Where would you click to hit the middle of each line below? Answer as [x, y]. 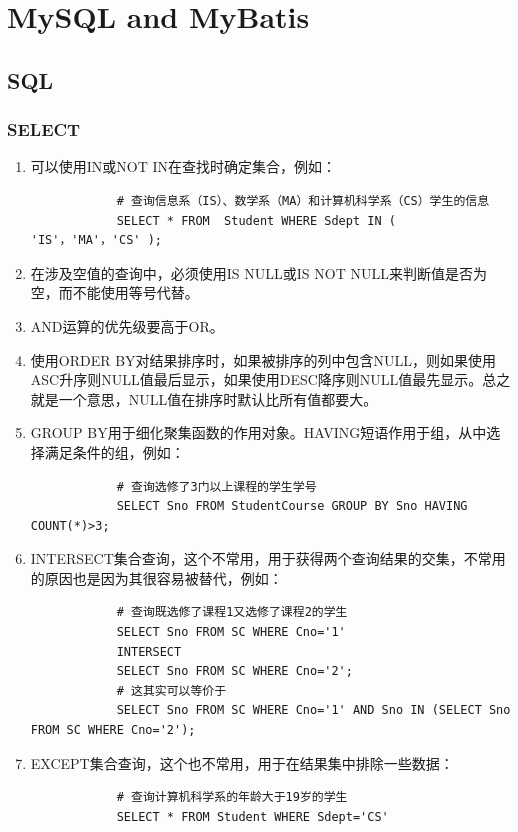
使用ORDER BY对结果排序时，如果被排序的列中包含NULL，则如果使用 [263, 359]
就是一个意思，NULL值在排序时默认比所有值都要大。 [204, 398]
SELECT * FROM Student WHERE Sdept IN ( [256, 220]
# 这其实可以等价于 [171, 690]
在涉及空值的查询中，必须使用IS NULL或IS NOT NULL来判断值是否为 [258, 272]
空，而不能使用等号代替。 [114, 292]
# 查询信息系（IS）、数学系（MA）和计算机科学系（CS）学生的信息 [303, 200]
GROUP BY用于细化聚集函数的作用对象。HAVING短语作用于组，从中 [258, 432]
